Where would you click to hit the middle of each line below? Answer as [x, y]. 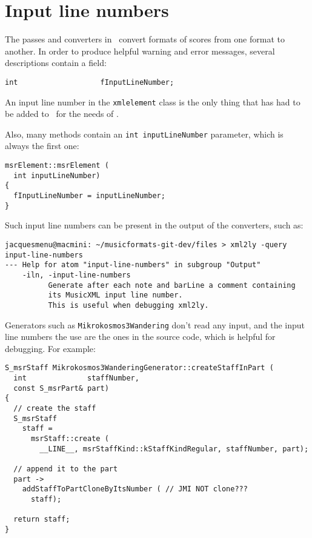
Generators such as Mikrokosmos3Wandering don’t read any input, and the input [155, 324]
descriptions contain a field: [56, 63]
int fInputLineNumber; [90, 82]
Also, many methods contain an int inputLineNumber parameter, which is [144, 134]
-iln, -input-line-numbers [76, 275]
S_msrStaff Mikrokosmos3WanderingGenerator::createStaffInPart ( [139, 368]
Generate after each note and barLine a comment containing [172, 285]
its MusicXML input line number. [115, 295]
